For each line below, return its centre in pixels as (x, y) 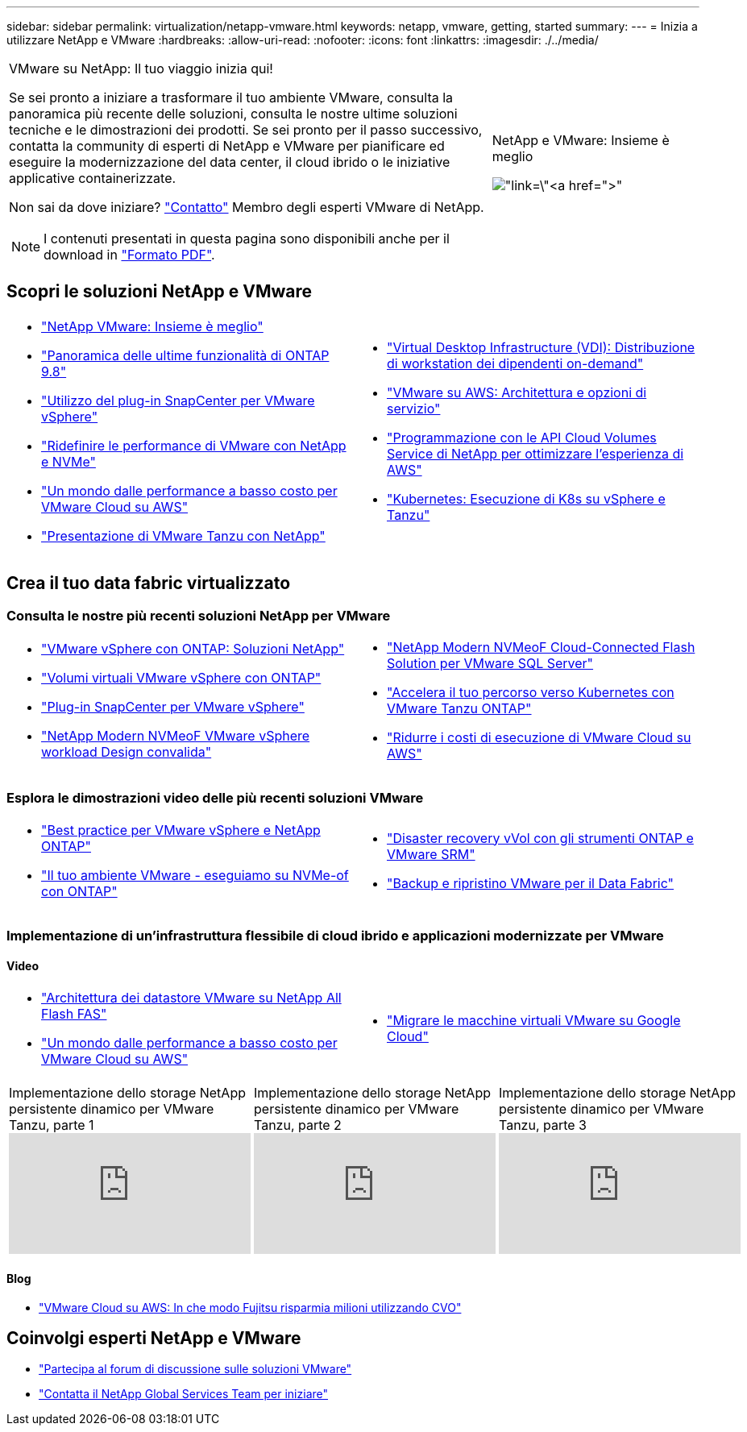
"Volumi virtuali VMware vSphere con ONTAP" (181, 678)
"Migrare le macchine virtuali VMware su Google (534, 1021)
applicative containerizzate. (93, 178)
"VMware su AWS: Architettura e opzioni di (517, 392)
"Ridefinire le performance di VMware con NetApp (194, 445)
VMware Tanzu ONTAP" (459, 709)
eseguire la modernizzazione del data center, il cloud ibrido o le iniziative (230, 162)
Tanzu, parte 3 (543, 1125)
